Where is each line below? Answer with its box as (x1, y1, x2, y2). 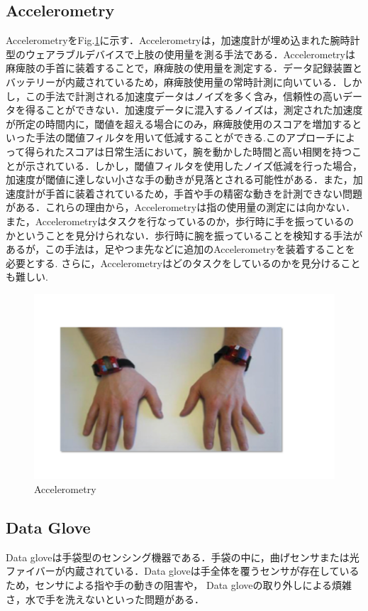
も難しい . (6, 269, 48, 284)
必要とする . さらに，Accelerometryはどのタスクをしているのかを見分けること (6, 255, 361, 270)
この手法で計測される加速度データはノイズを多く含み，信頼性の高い (25, 88, 343, 103)
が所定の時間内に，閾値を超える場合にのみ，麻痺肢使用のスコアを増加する (6, 116, 352, 131)
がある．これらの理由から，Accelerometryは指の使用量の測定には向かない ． (6, 200, 356, 215)
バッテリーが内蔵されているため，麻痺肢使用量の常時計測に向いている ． (6, 74, 342, 89)
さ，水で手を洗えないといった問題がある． (6, 591, 204, 606)
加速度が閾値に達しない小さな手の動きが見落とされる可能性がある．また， (6, 172, 353, 187)
